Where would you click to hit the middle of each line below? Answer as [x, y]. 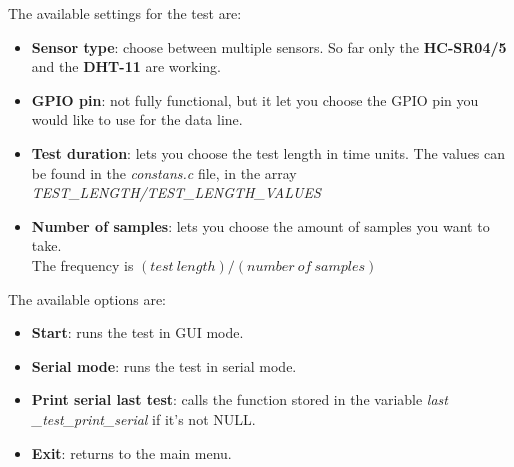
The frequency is [82, 264]
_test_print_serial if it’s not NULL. [143, 418]
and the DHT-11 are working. [126, 66]
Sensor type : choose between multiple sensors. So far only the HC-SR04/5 [269, 46]
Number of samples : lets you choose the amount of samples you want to [260, 225]
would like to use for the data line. [137, 119]
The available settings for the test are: [125, 13]
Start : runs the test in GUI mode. [137, 332]
